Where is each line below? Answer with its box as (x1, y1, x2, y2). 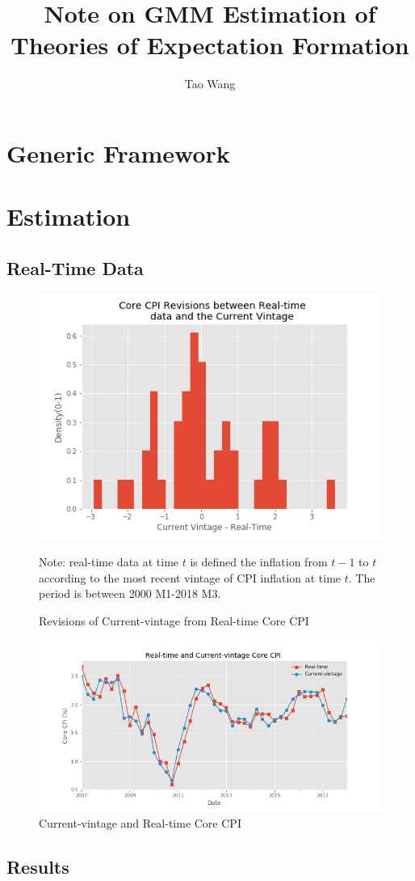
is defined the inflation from (190, 553, 328, 570)
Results (6, 854, 69, 879)
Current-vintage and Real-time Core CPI (39, 815, 241, 832)
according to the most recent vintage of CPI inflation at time (39, 569, 342, 586)
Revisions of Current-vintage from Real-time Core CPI (39, 612, 309, 629)
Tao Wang (184, 75, 236, 92)
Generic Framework (6, 136, 230, 169)
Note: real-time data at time (39, 553, 179, 570)
